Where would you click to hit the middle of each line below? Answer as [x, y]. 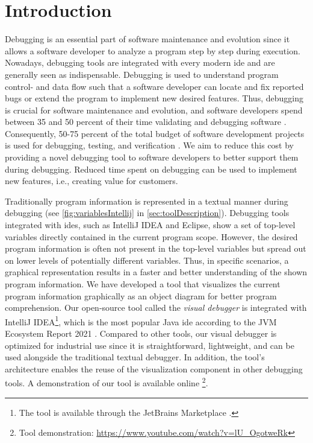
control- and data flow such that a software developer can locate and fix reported [154, 86]
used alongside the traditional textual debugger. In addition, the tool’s [135, 357]
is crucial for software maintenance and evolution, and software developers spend [154, 110]
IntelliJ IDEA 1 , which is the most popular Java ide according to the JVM [141, 320]
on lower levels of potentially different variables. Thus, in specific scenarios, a [147, 260]
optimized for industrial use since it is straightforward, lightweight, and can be [150, 345]
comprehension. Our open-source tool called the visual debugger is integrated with [156, 308]
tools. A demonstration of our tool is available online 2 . [107, 382]
